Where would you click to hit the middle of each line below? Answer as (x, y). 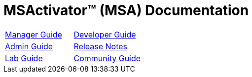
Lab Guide (24, 58)
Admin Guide (29, 46)
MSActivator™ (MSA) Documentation (126, 10)
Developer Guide (105, 34)
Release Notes (101, 46)
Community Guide (107, 58)
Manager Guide (34, 34)
